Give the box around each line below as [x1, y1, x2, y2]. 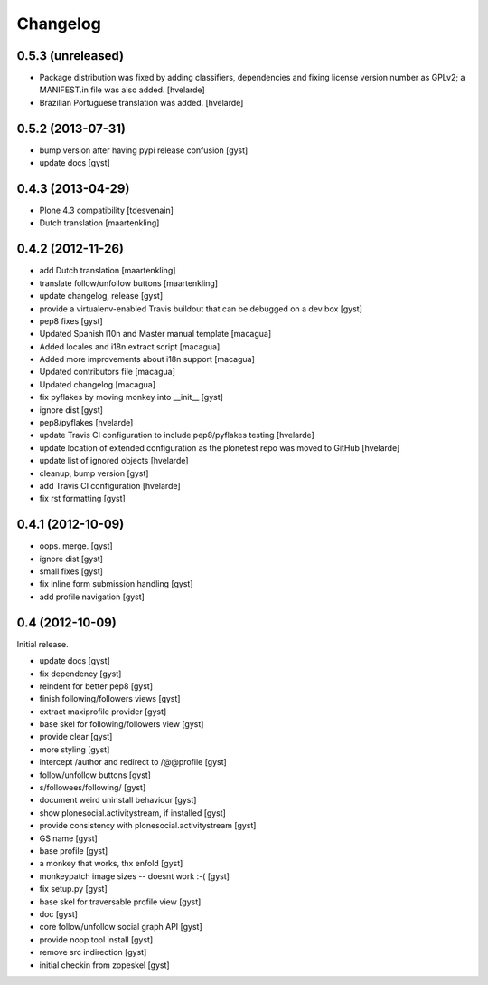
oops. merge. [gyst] [39, 540, 113, 551]
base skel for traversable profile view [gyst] [39, 896, 202, 907]
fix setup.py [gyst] [39, 884, 108, 894]
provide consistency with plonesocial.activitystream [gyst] [39, 820, 257, 831]
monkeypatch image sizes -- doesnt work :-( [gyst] [39, 870, 230, 882]
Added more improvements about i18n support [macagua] [39, 354, 255, 365]
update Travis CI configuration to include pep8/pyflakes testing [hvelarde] [39, 430, 315, 441]
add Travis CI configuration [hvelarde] [39, 480, 181, 491]
